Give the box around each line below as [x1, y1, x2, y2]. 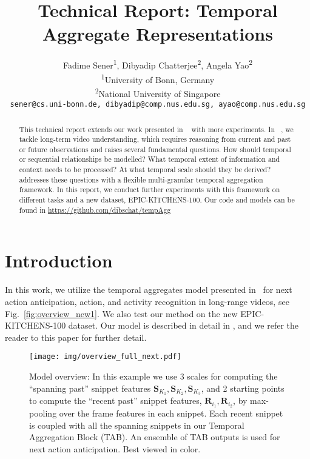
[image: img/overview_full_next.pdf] [29, 352, 181, 361]
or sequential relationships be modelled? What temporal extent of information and [19, 154, 280, 164]
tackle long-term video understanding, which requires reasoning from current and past [19, 134, 291, 144]
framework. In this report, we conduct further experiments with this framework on [19, 184, 280, 195]
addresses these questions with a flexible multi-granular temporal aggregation [19, 174, 263, 184]
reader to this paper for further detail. [5, 330, 147, 343]
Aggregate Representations [42, 21, 273, 46]
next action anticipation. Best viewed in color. [29, 443, 201, 455]
